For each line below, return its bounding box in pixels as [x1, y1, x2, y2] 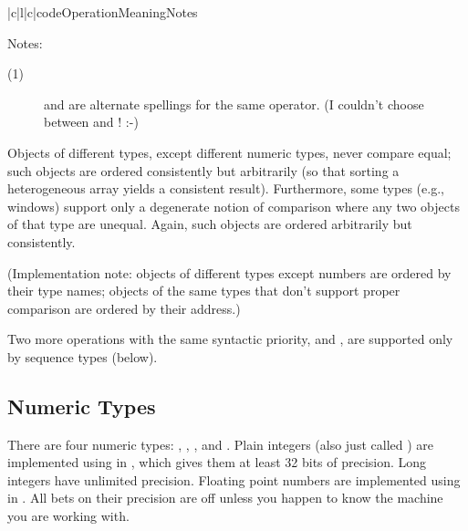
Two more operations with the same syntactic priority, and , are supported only [7, 329, 453, 349]
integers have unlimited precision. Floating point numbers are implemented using [7, 470, 461, 489]
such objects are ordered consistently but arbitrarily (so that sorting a [7, 161, 400, 180]
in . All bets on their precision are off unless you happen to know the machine [7, 488, 443, 507]
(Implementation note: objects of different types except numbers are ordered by [7, 263, 452, 282]
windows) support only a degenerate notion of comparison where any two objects [7, 196, 460, 215]
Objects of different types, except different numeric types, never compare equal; [7, 142, 452, 161]
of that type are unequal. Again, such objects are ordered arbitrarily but [7, 214, 412, 234]
